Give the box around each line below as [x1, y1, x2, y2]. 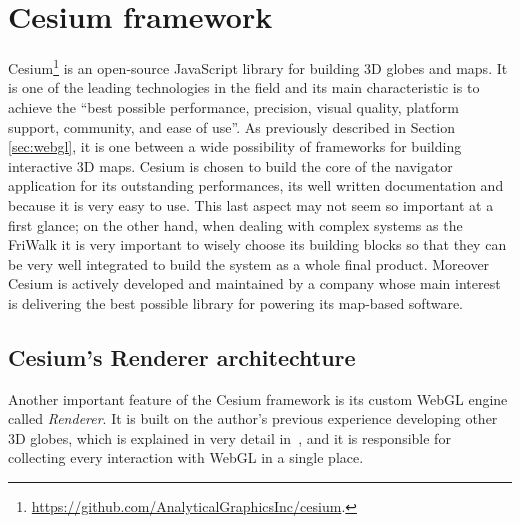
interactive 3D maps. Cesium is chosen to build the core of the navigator [8, 155, 453, 176]
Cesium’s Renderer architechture [8, 341, 356, 372]
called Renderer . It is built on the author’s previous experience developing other [8, 408, 498, 429]
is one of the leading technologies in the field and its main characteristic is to [8, 77, 480, 98]
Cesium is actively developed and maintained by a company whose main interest [8, 273, 501, 294]
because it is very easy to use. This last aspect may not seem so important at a [8, 194, 494, 215]
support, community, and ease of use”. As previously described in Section [8, 116, 456, 137]
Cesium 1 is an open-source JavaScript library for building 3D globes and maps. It [8, 55, 508, 78]
